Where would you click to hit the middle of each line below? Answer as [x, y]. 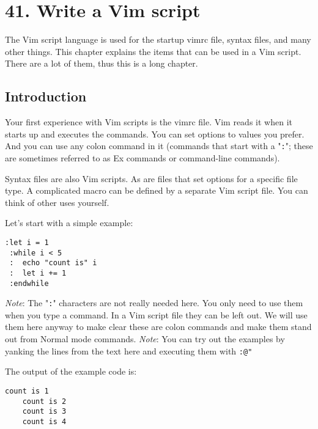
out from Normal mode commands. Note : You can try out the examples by [145, 339]
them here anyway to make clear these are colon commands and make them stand [158, 327]
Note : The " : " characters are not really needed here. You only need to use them [154, 303]
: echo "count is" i [53, 263]
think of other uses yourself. [57, 202]
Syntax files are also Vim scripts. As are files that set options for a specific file [151, 178]
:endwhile [29, 283]
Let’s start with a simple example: [69, 223]
